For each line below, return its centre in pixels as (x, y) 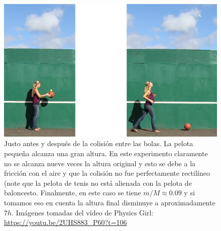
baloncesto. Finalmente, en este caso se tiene (73, 193)
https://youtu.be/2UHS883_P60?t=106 (66, 222)
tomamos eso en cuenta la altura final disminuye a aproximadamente (110, 202)
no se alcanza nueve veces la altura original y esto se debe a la (100, 163)
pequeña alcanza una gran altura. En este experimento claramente (106, 153)
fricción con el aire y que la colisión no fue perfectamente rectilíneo (107, 173)
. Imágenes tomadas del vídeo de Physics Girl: (83, 212)
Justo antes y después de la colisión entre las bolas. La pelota (99, 143)
